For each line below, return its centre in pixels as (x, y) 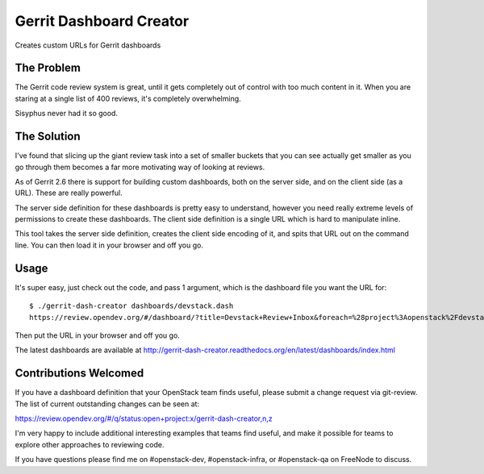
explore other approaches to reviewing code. (90, 444)
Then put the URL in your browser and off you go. (98, 335)
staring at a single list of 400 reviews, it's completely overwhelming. (128, 98)
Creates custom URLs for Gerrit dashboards (88, 45)
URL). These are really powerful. (69, 193)
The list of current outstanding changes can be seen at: (107, 404)
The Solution (48, 137)
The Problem (48, 68)
